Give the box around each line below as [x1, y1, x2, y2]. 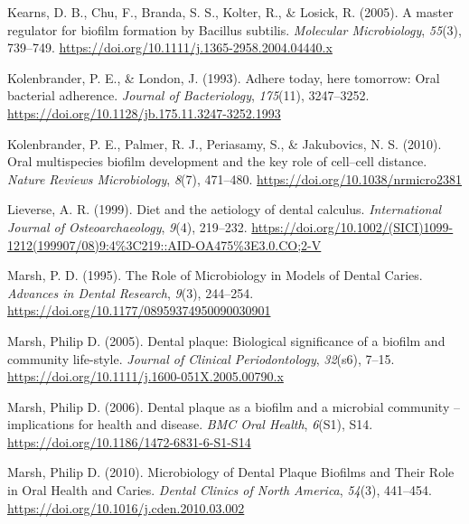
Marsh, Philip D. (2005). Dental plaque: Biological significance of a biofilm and [7, 331, 446, 350]
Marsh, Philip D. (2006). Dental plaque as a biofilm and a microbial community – [7, 397, 460, 416]
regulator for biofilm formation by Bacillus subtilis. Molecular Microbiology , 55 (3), [7, 20, 462, 39]
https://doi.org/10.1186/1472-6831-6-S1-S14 [7, 432, 251, 451]
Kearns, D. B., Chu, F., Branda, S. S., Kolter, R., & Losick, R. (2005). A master [7, 3, 454, 21]
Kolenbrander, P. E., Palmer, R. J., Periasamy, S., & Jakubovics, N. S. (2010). [7, 134, 442, 153]
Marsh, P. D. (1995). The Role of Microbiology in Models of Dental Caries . [7, 266, 423, 285]
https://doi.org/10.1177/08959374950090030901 [7, 301, 271, 320]
